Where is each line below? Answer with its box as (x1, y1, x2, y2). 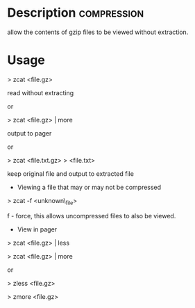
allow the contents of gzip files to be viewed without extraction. (7, 28, 189, 36)
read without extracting (7, 88, 74, 97)
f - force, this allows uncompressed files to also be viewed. (7, 211, 176, 220)
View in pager (17, 225, 58, 234)
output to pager (7, 129, 52, 137)
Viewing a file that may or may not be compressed (17, 183, 162, 191)
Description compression (7, 5, 144, 21)
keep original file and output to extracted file (7, 169, 134, 178)
